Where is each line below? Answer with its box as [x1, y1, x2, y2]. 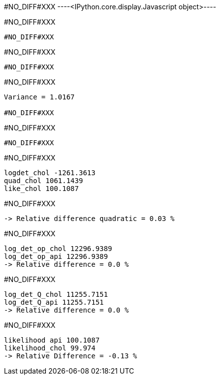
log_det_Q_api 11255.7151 [4, 298, 104, 306]
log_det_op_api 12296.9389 [4, 253, 108, 260]
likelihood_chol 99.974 [4, 344, 96, 352]
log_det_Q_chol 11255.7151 [4, 290, 108, 298]
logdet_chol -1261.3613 [4, 169, 96, 177]
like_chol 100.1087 [4, 185, 79, 192]
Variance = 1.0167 [4, 93, 75, 101]
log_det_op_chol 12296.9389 [4, 245, 112, 253]
